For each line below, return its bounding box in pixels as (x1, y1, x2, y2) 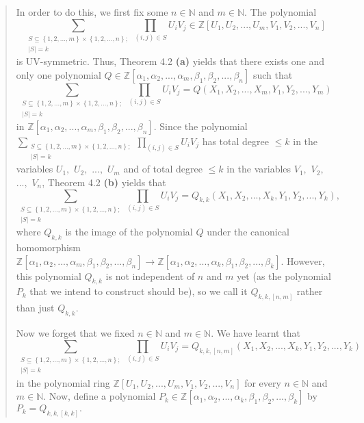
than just (16, 300, 55, 315)
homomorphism (16, 240, 81, 255)
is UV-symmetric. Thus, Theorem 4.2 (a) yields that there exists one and (16, 54, 325, 68)
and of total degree (123, 162, 203, 176)
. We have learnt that (211, 326, 300, 340)
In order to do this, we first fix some (16, 5, 168, 18)
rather (296, 284, 323, 298)
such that (252, 67, 293, 81)
